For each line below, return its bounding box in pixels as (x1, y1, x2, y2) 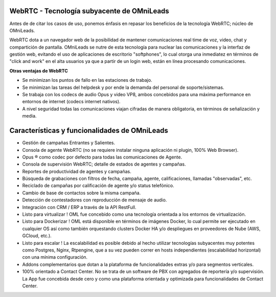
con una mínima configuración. (22, 254, 88, 260)
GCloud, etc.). (22, 233, 52, 239)
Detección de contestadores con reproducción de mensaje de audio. (22, 197, 167, 203)
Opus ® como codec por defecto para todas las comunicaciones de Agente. (22, 154, 182, 160)
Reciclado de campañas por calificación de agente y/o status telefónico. (22, 182, 175, 189)
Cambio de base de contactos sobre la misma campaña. (22, 190, 141, 196)
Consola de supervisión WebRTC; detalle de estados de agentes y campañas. (22, 161, 186, 167)
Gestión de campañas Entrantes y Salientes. (22, 140, 116, 146)
